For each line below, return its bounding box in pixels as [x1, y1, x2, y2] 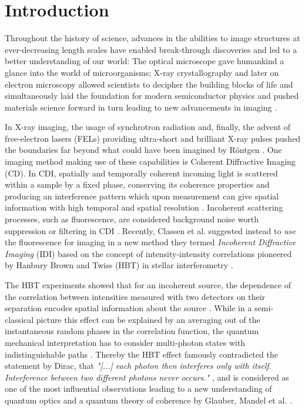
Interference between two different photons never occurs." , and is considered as [5, 371, 289, 383]
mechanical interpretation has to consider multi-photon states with [5, 336, 246, 348]
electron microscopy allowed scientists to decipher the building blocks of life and [5, 78, 293, 90]
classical [5, 313, 34, 325]
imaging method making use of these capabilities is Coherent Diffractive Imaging [5, 155, 296, 168]
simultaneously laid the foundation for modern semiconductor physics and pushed [5, 89, 299, 102]
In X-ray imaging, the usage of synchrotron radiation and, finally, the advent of [5, 121, 291, 133]
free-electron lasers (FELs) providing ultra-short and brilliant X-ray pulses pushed [5, 132, 301, 144]
